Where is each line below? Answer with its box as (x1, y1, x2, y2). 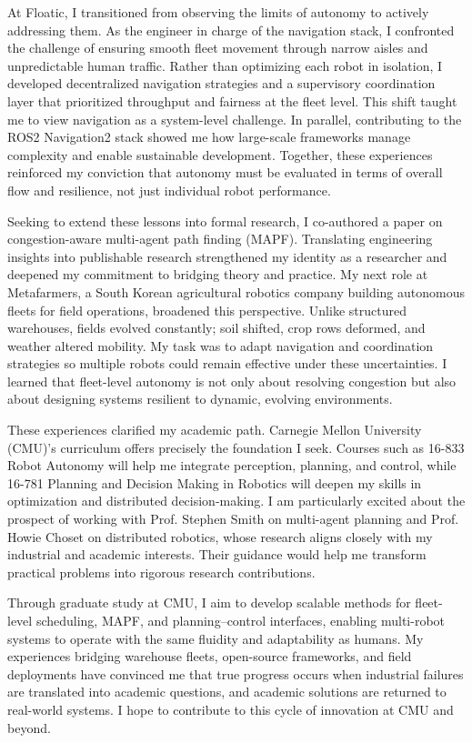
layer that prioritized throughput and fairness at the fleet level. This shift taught (7, 91, 457, 110)
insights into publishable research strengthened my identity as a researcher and (7, 246, 447, 266)
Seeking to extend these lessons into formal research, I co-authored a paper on (7, 211, 443, 230)
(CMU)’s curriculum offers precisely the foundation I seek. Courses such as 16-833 (7, 437, 465, 457)
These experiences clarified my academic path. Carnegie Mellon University (7, 420, 422, 439)
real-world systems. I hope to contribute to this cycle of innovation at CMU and (7, 699, 454, 718)
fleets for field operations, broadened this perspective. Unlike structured (7, 300, 407, 319)
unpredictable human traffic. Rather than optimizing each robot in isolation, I (7, 55, 443, 75)
